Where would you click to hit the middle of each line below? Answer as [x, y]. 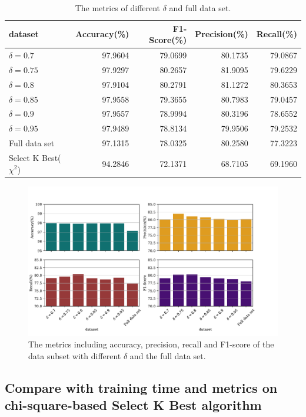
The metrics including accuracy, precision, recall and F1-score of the [151, 344]
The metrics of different [118, 8]
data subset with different [75, 356]
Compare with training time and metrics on [141, 388]
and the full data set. [168, 356]
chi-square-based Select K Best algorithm [133, 405]
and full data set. [200, 8]
